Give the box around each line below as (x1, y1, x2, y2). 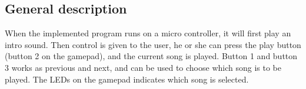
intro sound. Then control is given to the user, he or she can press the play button (5, 38, 301, 50)
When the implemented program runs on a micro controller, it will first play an (5, 27, 291, 39)
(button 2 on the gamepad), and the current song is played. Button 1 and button (5, 50, 298, 62)
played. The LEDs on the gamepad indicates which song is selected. (5, 73, 249, 85)
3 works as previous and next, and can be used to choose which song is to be (5, 61, 281, 73)
